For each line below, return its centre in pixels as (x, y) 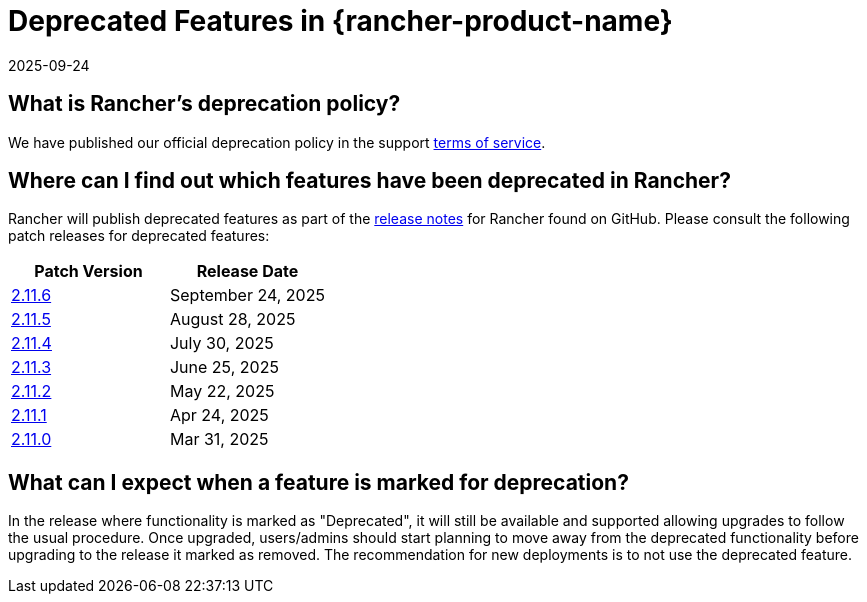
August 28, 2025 (232, 319)
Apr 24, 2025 (219, 415)
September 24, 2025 (247, 295)
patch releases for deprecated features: (139, 236)
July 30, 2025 (221, 343)
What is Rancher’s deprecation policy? (204, 104)
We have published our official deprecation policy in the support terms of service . (277, 142)
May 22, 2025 (222, 391)
